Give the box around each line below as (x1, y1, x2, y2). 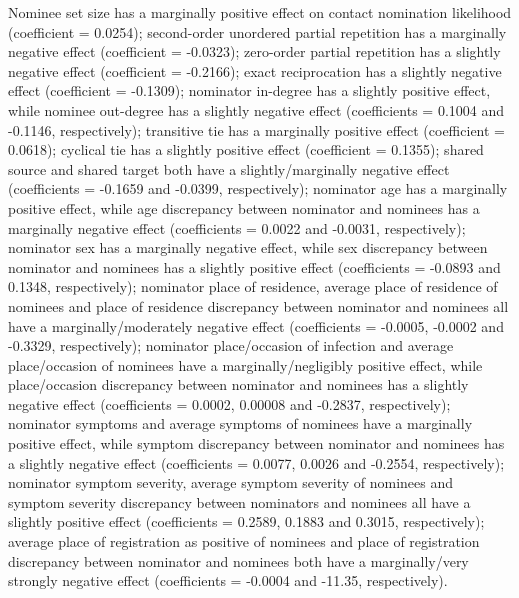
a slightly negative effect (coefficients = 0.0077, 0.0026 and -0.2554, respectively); (8, 452, 505, 473)
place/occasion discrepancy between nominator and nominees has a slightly (8, 374, 469, 395)
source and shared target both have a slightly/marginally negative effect (8, 158, 450, 179)
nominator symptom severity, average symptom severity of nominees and (8, 472, 454, 493)
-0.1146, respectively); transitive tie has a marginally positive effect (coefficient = (8, 119, 505, 140)
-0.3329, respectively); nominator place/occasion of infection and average (8, 335, 454, 356)
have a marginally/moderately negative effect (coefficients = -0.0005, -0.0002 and (8, 315, 504, 336)
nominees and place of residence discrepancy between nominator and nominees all (8, 295, 509, 316)
